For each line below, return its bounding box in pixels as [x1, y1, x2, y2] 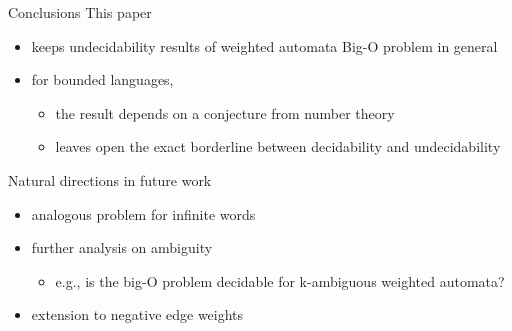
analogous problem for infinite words [31, 203, 256, 224]
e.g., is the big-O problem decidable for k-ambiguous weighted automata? [55, 270, 505, 291]
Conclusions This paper [8, 2, 152, 22]
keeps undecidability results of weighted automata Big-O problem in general [31, 35, 498, 56]
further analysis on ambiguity [31, 237, 213, 258]
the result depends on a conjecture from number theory [55, 102, 395, 123]
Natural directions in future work [8, 169, 212, 190]
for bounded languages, [31, 69, 174, 90]
